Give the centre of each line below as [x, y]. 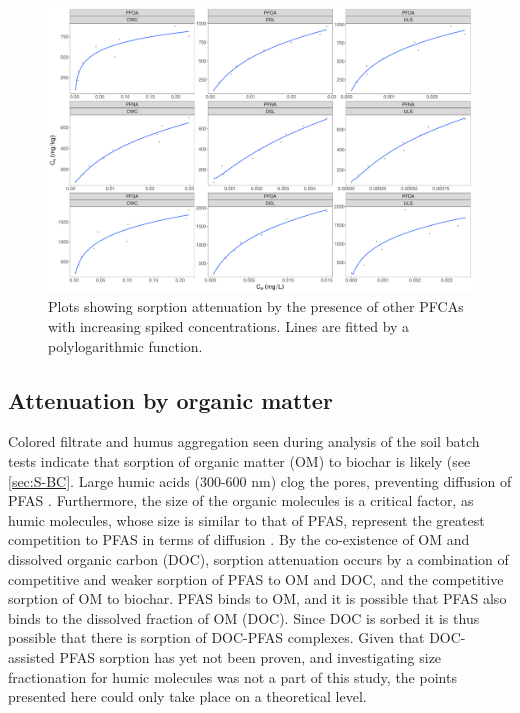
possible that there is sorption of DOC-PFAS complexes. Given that [216, 637]
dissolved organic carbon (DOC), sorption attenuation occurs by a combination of [258, 559]
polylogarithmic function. [125, 345]
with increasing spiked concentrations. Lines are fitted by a [229, 326]
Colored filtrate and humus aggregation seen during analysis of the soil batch [244, 441]
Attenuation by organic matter [170, 399]
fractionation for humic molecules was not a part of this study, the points [232, 676]
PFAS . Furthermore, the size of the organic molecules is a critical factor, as [241, 500]
